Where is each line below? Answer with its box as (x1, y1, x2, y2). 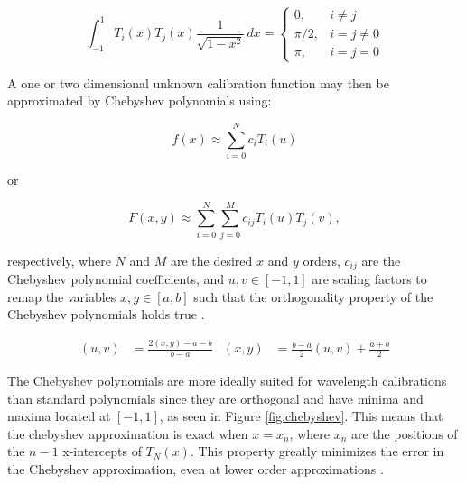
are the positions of (350, 424, 458, 443)
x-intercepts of (62, 442, 142, 461)
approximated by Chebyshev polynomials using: (7, 91, 272, 110)
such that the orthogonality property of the (193, 287, 433, 306)
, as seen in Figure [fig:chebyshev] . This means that (159, 406, 443, 425)
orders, (303, 251, 340, 269)
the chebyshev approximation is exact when (7, 424, 248, 443)
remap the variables (7, 287, 116, 306)
